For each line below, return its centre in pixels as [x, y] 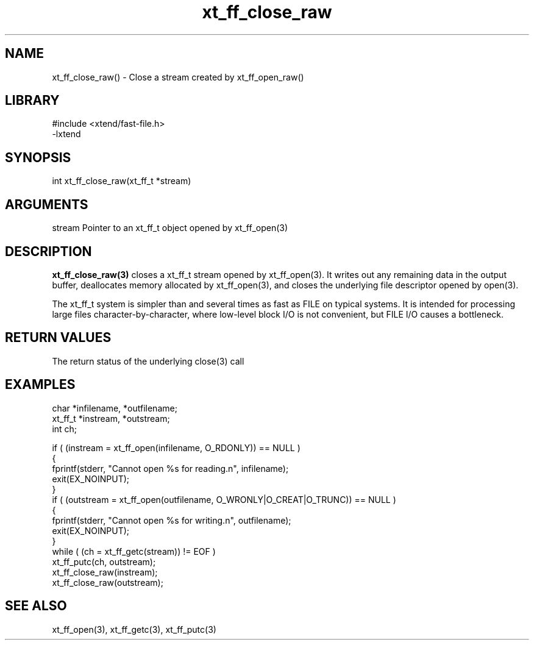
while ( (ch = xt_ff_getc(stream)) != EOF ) [134, 551]
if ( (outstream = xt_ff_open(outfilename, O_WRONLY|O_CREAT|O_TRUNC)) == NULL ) [224, 499]
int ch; [65, 429]
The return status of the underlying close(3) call [148, 361]
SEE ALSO [36, 606]
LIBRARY [32, 101]
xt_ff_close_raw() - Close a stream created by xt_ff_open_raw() [178, 77]
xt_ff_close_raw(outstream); [108, 582]
